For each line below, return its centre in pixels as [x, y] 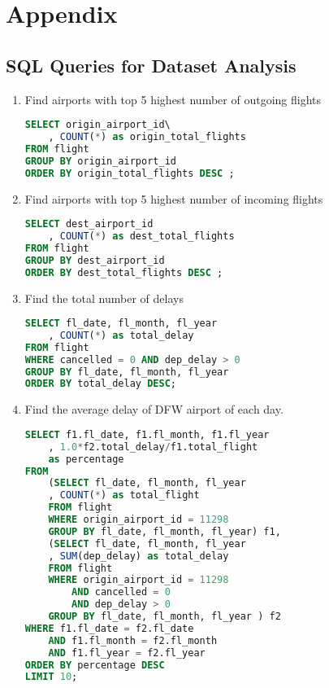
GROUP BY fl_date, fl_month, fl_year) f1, [164, 531]
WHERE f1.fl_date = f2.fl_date [109, 628]
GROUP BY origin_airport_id [100, 161]
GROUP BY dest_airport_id [95, 260]
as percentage [86, 459]
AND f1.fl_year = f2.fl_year [127, 653]
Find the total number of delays [104, 298]
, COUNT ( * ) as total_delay [121, 335]
